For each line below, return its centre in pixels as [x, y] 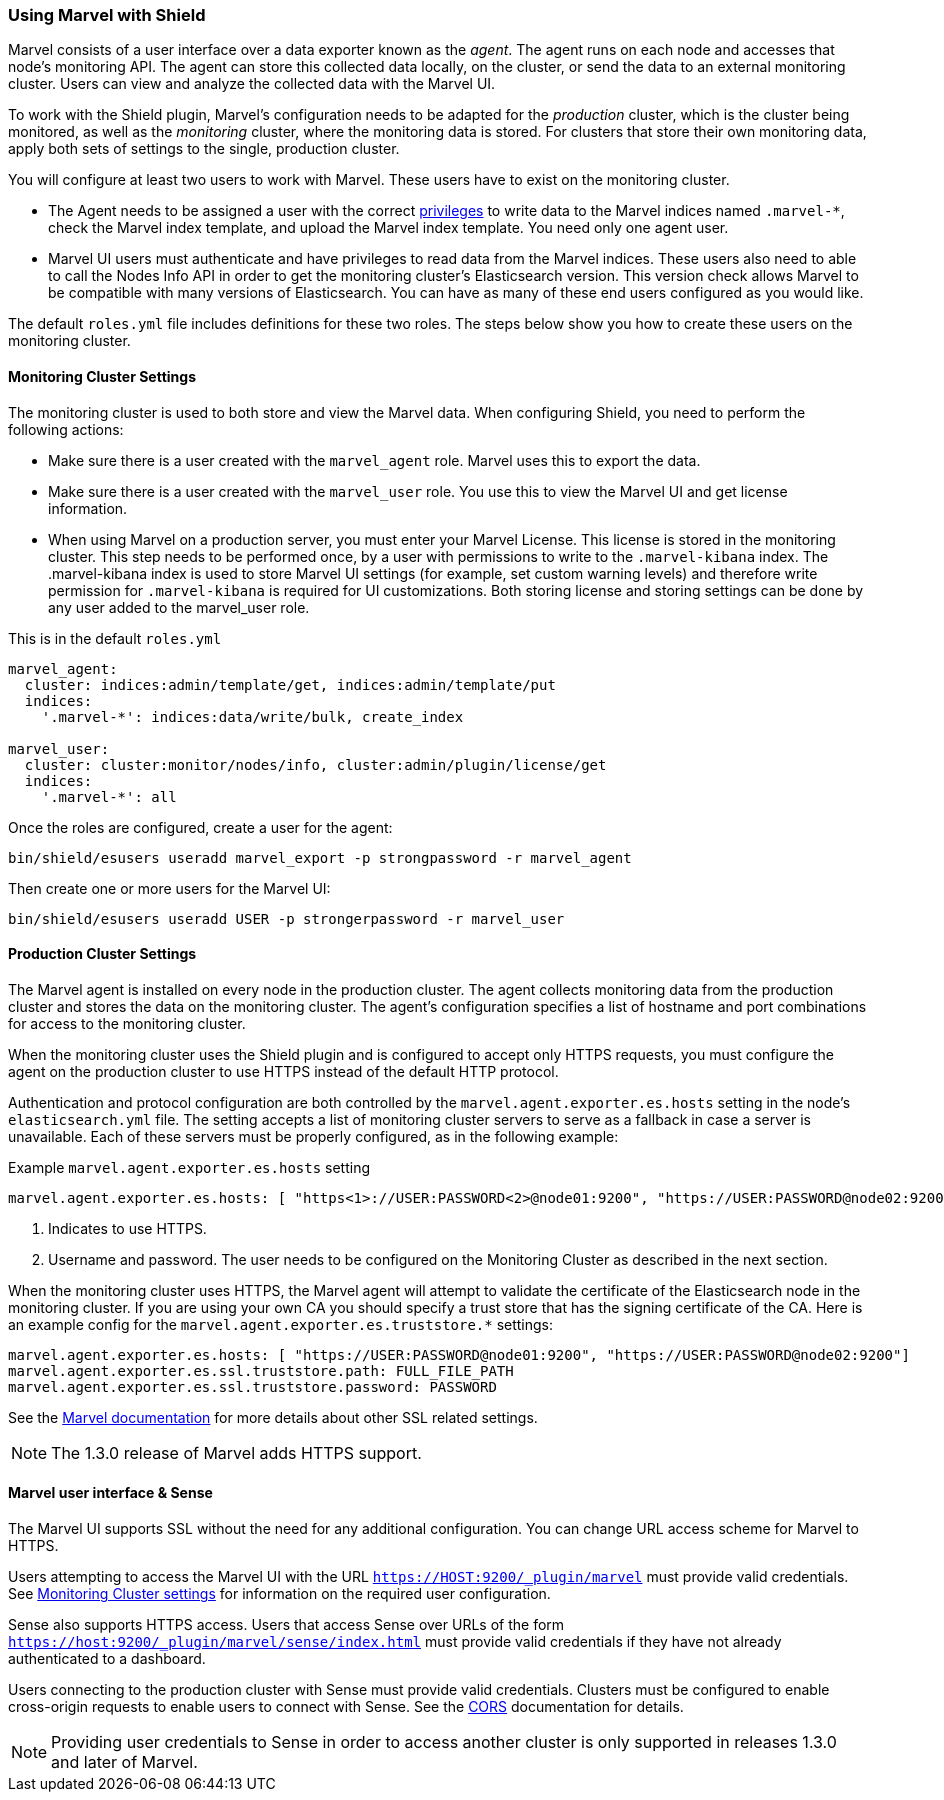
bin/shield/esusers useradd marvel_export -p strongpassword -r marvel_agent [320, 857]
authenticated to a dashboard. [107, 1659]
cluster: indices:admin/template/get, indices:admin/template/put [290, 684]
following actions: [66, 429]
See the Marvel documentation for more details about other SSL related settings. [273, 1417]
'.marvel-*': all [109, 796]
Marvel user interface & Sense [110, 1493]
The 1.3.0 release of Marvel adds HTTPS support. [236, 1452]
